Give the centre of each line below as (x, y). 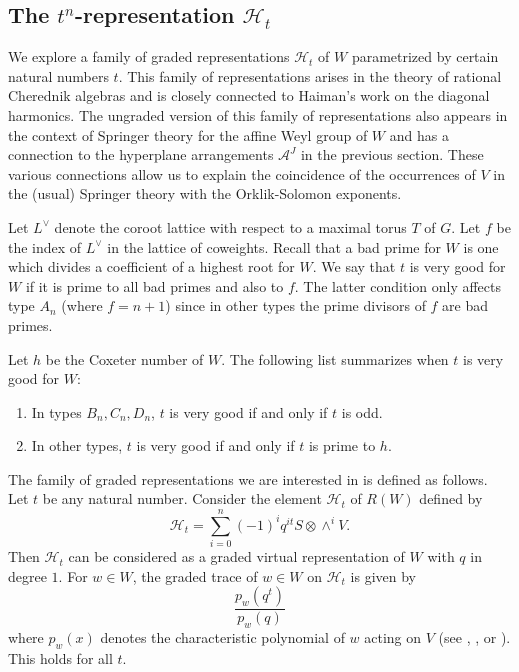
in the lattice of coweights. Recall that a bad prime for (274, 246)
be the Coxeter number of (124, 358)
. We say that (354, 266)
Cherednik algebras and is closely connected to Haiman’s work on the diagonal (249, 95)
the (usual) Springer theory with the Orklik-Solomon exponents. (205, 193)
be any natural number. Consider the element (182, 498)
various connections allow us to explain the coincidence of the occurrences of (242, 173)
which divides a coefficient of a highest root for (151, 266)
